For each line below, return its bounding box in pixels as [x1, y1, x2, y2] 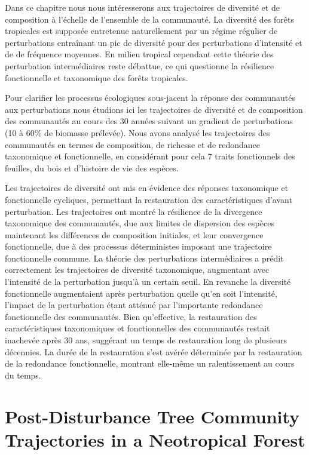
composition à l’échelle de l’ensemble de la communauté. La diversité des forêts [5, 13, 294, 25]
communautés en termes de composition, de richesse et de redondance [5, 138, 261, 150]
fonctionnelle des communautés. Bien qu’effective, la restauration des [5, 310, 257, 322]
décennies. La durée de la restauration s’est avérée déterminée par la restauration [5, 345, 302, 358]
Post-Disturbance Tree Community [5, 404, 300, 428]
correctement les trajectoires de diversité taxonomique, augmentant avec [5, 263, 270, 276]
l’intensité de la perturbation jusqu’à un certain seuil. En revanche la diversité [5, 275, 291, 288]
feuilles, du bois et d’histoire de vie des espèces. [5, 161, 179, 174]
